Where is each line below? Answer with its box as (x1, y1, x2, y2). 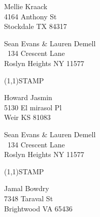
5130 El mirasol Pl (4, 102, 62, 112)
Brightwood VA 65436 (4, 203, 73, 213)
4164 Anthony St (4, 11, 57, 21)
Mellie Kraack (4, 1, 48, 11)
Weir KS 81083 (4, 112, 51, 122)
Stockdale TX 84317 (4, 21, 67, 32)
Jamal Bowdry (4, 183, 49, 194)
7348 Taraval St (4, 193, 53, 203)
